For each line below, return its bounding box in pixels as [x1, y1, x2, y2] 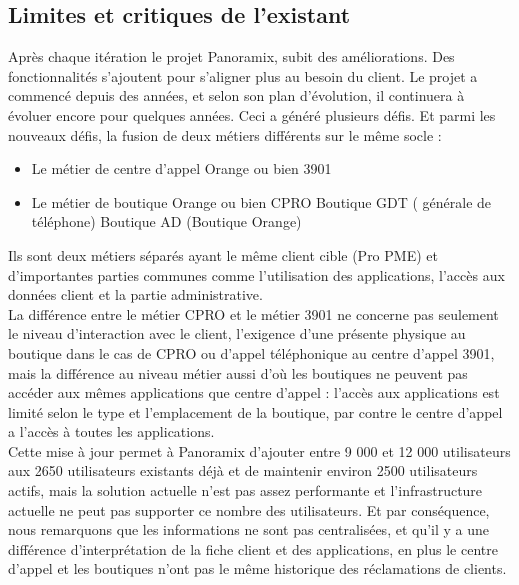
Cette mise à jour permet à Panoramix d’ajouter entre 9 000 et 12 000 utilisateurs [8, 440, 511, 461]
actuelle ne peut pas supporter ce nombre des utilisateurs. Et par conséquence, [8, 499, 490, 520]
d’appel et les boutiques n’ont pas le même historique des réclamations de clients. [8, 558, 507, 579]
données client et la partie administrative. [8, 284, 263, 305]
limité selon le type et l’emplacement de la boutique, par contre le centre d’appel [8, 401, 503, 422]
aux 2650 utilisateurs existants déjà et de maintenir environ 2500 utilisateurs [8, 460, 478, 481]
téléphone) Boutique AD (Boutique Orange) [31, 211, 302, 232]
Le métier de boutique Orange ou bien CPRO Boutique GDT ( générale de [31, 191, 492, 212]
